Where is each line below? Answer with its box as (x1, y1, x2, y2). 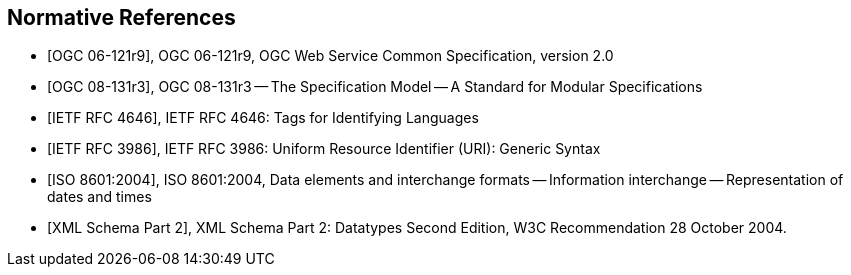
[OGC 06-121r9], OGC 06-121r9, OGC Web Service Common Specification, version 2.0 (47, 47, 614, 65)
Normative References (7, 5, 236, 30)
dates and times (47, 188, 152, 206)
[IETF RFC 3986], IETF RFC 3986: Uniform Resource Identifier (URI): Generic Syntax (47, 140, 601, 158)
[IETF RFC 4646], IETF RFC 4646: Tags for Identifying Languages (47, 109, 479, 127)
